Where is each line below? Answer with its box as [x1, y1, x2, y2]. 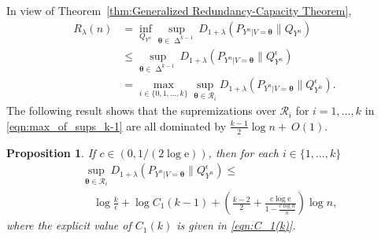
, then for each [208, 144, 279, 160]
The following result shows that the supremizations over [6, 102, 276, 119]
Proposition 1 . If [6, 144, 96, 160]
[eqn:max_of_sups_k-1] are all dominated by [6, 117, 227, 134]
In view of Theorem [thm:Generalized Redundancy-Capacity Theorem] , [6, 2, 352, 18]
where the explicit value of [6, 217, 131, 233]
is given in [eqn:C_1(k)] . [176, 217, 296, 233]
